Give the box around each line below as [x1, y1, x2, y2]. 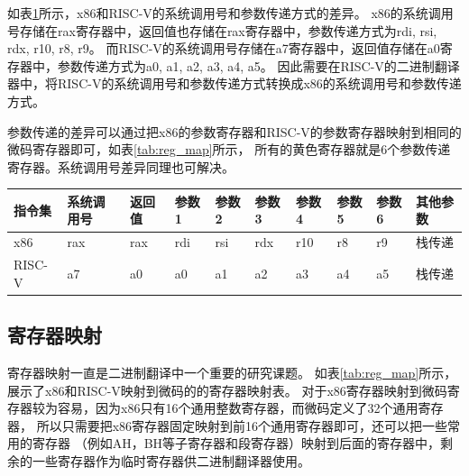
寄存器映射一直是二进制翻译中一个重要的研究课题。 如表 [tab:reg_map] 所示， [7, 363, 457, 382]
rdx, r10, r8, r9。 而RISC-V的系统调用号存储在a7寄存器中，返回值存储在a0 [7, 39, 440, 58]
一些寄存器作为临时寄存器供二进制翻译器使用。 [32, 451, 310, 470]
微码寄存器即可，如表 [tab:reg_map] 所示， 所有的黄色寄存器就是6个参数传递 [7, 140, 451, 159]
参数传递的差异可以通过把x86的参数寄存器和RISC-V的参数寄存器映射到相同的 [7, 122, 462, 141]
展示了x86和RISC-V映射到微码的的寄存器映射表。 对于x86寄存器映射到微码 [7, 380, 447, 399]
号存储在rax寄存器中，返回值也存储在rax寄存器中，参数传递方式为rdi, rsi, [7, 21, 437, 40]
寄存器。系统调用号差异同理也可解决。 [7, 157, 234, 176]
